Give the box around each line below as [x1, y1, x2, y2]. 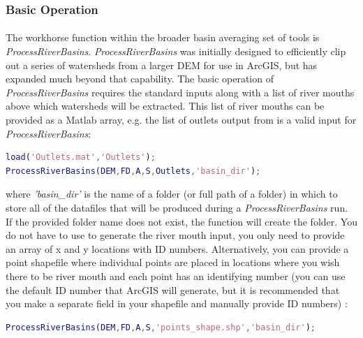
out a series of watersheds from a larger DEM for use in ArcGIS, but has [6, 57, 318, 72]
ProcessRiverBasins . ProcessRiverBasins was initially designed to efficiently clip [6, 44, 346, 59]
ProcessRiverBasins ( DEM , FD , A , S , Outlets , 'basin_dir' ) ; [6, 166, 261, 176]
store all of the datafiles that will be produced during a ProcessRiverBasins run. [6, 200, 348, 214]
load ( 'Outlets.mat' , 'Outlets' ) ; [6, 152, 156, 163]
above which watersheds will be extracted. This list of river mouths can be [6, 98, 325, 113]
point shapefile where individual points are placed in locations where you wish [6, 255, 340, 270]
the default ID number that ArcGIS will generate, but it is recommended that [6, 282, 340, 297]
